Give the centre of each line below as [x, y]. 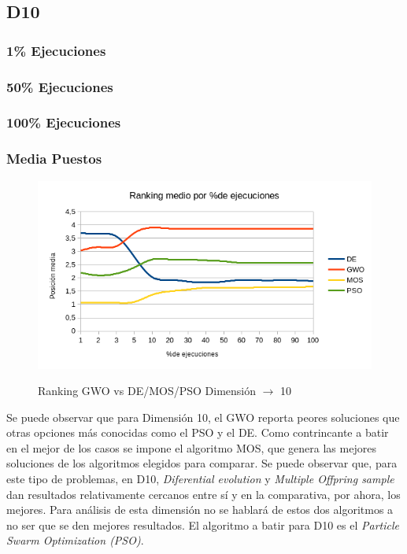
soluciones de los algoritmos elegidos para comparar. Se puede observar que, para [202, 463]
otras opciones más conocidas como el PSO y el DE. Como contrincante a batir [198, 432]
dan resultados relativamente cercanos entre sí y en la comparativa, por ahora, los [203, 494]
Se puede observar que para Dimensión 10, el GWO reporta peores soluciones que [203, 417]
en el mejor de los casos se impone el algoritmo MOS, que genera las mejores [191, 447]
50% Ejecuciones [60, 86]
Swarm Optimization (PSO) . [75, 540]
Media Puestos [54, 159]
